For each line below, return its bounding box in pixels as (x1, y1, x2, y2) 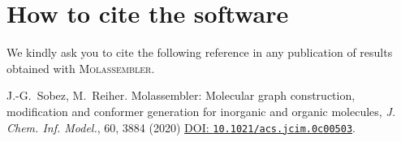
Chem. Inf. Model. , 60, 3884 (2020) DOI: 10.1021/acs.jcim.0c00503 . (6, 118, 356, 136)
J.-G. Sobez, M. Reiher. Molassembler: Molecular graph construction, (6, 87, 356, 104)
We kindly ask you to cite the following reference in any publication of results (6, 44, 393, 61)
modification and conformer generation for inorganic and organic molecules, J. (6, 102, 396, 119)
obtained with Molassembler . (6, 59, 155, 76)
